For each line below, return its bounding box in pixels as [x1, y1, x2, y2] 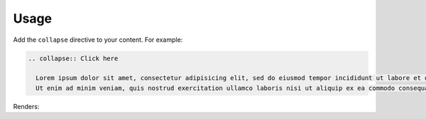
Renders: [13, 102, 40, 110]
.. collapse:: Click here [28, 54, 119, 62]
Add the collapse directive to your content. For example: [13, 35, 183, 44]
